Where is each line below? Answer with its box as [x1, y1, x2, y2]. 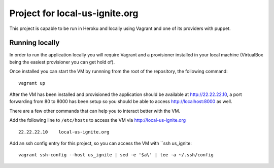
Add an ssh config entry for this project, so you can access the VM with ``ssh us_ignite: [9, 140, 192, 146]
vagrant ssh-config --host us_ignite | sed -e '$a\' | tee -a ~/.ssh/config [18, 152, 214, 158]
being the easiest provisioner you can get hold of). [9, 59, 115, 65]
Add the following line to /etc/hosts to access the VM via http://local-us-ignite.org [9, 117, 186, 123]
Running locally [9, 39, 60, 47]
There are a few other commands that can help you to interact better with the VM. [9, 108, 180, 114]
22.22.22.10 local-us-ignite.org [18, 129, 110, 135]
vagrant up [18, 80, 46, 86]
